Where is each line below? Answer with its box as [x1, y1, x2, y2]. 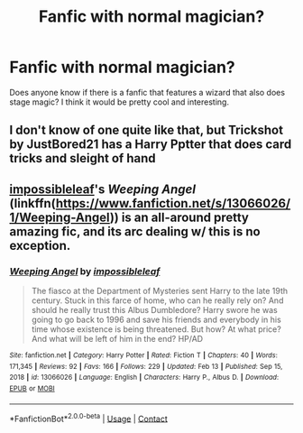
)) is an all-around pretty [109, 209, 250, 225]
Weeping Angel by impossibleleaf [9, 264, 161, 277]
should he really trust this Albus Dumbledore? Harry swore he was [31, 305, 278, 316]
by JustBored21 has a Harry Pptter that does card [9, 137, 292, 152]
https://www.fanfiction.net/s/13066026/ [55, 196, 291, 211]
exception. [9, 237, 71, 253]
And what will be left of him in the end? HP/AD [31, 334, 204, 345]
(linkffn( [9, 196, 57, 211]
